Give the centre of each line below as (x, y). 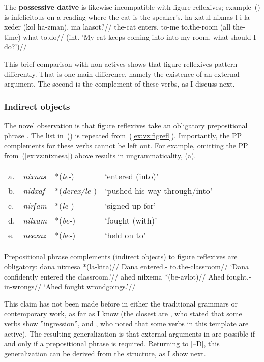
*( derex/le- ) (76, 191)
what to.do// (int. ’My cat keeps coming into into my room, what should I (140, 36)
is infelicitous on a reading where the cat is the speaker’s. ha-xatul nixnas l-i (123, 17)
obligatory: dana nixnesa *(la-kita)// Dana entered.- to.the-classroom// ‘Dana (127, 266)
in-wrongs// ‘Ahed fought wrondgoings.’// (70, 286)
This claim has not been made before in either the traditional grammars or (121, 303)
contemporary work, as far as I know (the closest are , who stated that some (123, 313)
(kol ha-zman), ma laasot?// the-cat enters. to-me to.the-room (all (127, 27)
